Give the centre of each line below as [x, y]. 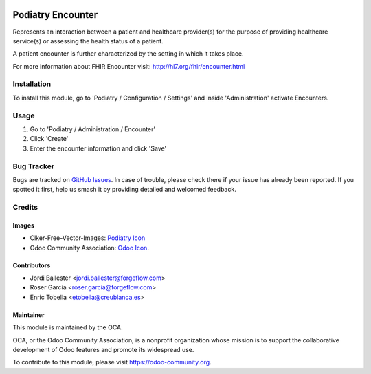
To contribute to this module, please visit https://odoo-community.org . [112, 362]
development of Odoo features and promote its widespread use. [103, 349]
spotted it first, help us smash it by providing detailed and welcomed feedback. [124, 190]
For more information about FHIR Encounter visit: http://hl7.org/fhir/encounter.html [129, 66]
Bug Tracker [34, 166]
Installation [32, 84]
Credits [25, 208]
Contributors [32, 265]
